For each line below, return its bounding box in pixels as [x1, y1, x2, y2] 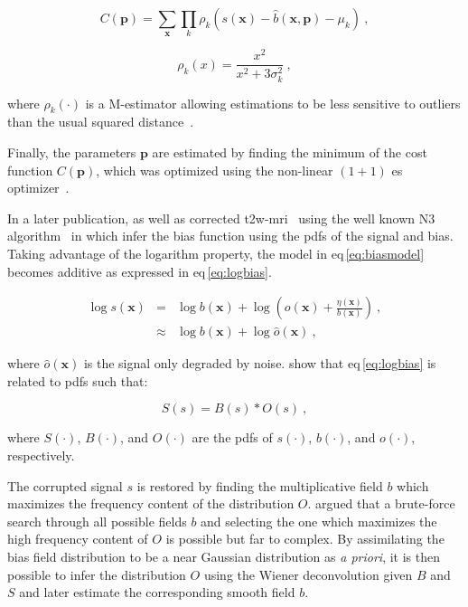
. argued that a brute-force [307, 494, 455, 513]
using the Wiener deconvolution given [203, 564, 413, 583]
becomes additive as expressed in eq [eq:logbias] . [7, 261, 272, 280]
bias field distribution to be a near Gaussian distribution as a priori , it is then [7, 546, 440, 565]
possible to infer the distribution [7, 564, 186, 583]
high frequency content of [7, 529, 148, 548]
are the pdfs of [192, 428, 273, 447]
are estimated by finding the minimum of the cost [152, 143, 427, 161]
